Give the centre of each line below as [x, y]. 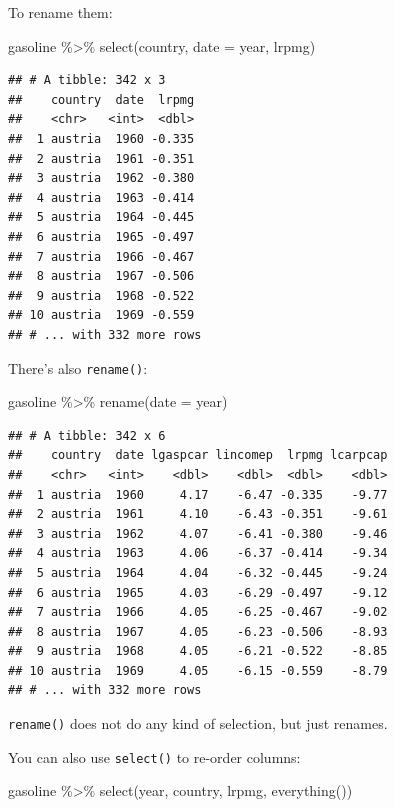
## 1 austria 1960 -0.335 [101, 138]
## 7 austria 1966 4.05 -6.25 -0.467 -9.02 [198, 612]
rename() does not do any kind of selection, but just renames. [198, 723]
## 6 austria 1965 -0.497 [101, 236]
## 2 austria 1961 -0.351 [101, 158]
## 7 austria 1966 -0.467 [101, 256]
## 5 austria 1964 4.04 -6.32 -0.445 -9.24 [198, 572]
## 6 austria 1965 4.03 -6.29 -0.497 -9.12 [198, 592]
